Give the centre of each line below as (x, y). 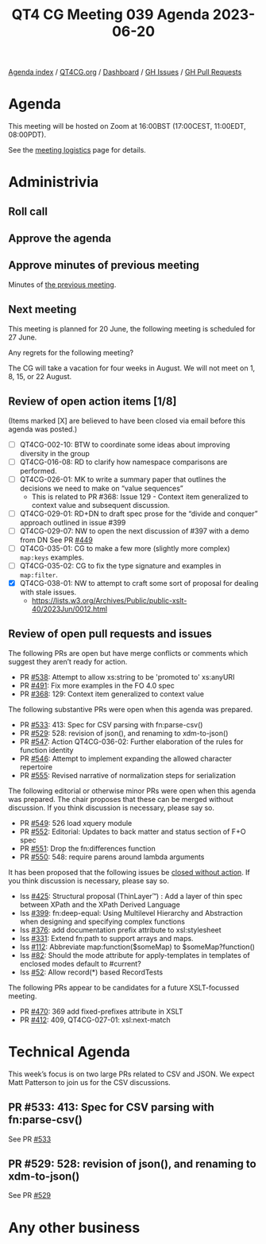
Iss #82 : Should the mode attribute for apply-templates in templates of (135, 955)
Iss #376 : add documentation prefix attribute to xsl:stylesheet (120, 930)
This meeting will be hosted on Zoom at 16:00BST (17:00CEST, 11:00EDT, (127, 126)
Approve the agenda (60, 239)
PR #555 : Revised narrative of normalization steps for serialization (128, 775)
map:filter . (39, 575)
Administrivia (54, 182)
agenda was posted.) (43, 429)
